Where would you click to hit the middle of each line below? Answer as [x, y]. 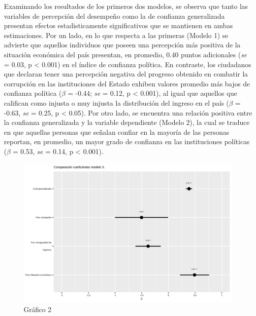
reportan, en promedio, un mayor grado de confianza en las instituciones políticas [127, 141]
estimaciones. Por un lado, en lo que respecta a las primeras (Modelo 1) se [116, 35]
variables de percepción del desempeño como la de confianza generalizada [114, 16]
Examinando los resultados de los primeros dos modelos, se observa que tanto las [126, 6]
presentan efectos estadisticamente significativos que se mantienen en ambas [118, 25]
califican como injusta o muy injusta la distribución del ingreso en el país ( [117, 102]
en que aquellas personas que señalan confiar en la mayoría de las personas [117, 132]
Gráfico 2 [38, 309]
